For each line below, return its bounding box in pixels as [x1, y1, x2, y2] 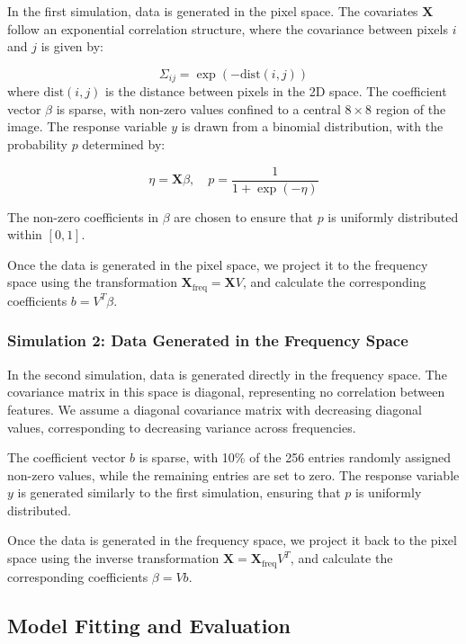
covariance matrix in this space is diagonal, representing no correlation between [7, 382, 445, 401]
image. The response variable [7, 117, 167, 136]
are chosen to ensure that [174, 207, 313, 226]
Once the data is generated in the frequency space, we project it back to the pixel [7, 531, 457, 550]
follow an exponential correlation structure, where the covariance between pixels [7, 19, 448, 38]
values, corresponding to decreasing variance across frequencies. [7, 417, 356, 436]
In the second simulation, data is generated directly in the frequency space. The [7, 364, 447, 383]
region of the [375, 99, 446, 118]
